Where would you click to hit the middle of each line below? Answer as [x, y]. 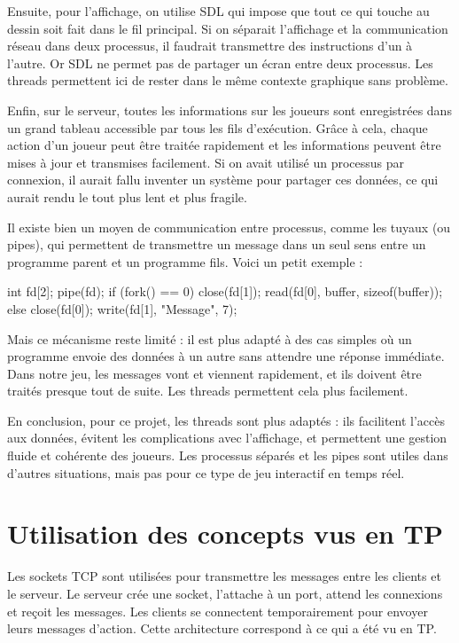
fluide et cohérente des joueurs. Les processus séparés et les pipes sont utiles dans [228, 455]
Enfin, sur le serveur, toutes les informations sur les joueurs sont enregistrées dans [229, 110]
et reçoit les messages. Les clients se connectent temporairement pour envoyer [218, 611]
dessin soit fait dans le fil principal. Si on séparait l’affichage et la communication [228, 28]
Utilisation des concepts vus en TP [226, 533]
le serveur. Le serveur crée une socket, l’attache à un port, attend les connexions [225, 593]
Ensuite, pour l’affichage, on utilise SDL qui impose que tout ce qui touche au [218, 11]
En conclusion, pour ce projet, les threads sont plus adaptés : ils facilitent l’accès [226, 420]
